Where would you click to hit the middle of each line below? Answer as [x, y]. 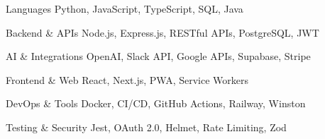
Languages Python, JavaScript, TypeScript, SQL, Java [125, 8]
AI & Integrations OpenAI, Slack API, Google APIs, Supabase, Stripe [158, 56]
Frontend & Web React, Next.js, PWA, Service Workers [127, 79]
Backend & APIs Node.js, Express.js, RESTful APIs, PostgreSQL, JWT [162, 32]
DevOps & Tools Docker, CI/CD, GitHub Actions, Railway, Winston [156, 103]
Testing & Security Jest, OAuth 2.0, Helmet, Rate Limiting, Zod [146, 127]
